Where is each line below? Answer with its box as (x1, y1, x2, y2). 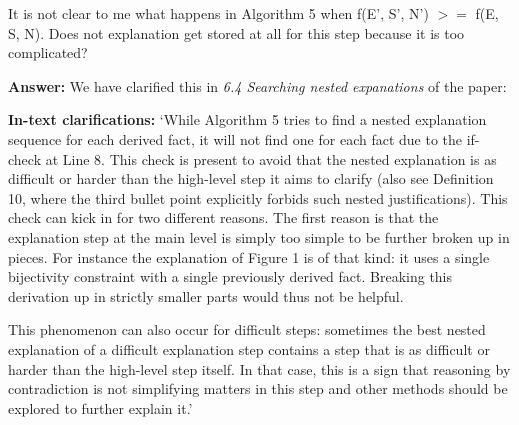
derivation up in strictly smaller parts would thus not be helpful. (8, 285, 404, 306)
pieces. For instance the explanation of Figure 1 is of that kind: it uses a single (8, 246, 490, 267)
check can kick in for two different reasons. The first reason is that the (8, 207, 439, 228)
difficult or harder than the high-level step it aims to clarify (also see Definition (8, 168, 494, 189)
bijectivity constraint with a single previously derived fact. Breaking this (8, 266, 453, 287)
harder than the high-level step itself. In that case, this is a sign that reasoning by (8, 358, 511, 379)
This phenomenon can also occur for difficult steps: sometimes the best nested (8, 319, 486, 340)
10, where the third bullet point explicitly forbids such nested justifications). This (8, 187, 508, 208)
